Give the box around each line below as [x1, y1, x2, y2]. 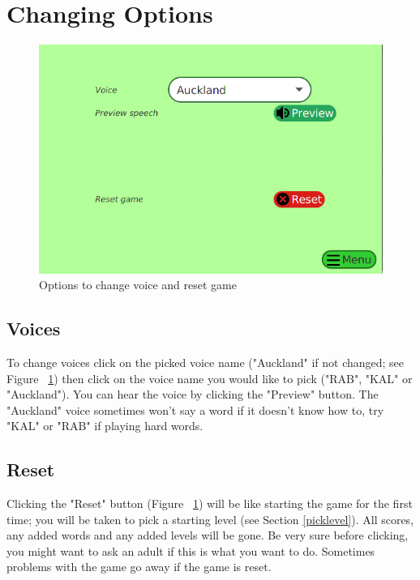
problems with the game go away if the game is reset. [6, 558, 272, 575]
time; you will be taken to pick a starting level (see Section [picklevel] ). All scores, [6, 510, 414, 527]
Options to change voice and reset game [39, 276, 237, 293]
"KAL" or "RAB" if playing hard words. [6, 417, 204, 434]
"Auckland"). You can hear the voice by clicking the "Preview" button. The [6, 386, 379, 403]
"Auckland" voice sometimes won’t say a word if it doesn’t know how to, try [6, 401, 384, 418]
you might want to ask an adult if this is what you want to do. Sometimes [6, 542, 375, 559]
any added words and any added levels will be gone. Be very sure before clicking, [6, 527, 409, 544]
